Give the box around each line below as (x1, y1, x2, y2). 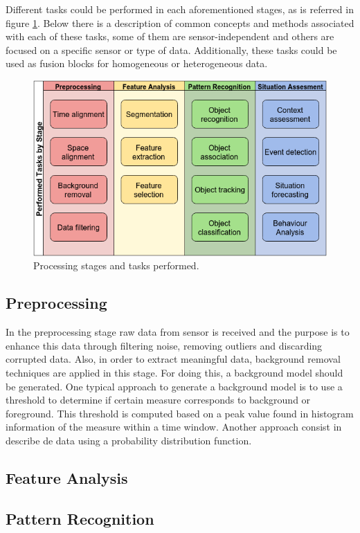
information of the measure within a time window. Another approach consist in (6, 419, 342, 434)
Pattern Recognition (6, 507, 154, 529)
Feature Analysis (6, 467, 128, 488)
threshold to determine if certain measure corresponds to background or (6, 392, 311, 407)
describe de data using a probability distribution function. (6, 433, 252, 447)
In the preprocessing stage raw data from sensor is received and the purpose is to (6, 325, 350, 339)
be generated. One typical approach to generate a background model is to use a (6, 379, 343, 393)
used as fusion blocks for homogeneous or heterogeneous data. (6, 56, 268, 71)
